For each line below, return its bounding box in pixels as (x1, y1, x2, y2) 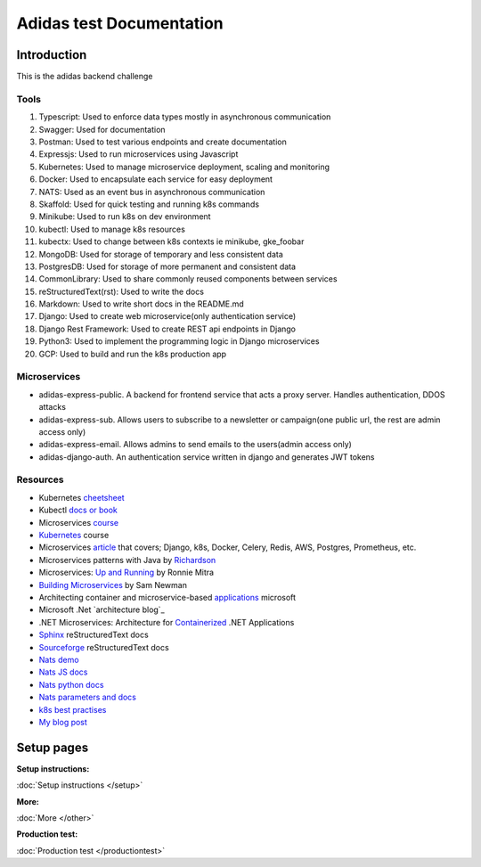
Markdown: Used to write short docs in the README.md (38, 299, 244, 309)
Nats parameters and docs (38, 691, 137, 703)
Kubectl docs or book (38, 504, 118, 516)
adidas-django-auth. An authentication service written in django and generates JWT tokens (38, 451, 375, 462)
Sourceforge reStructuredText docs (38, 642, 169, 652)
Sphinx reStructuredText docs (38, 629, 149, 641)
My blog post (38, 716, 88, 727)
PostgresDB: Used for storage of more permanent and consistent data (38, 261, 297, 272)
